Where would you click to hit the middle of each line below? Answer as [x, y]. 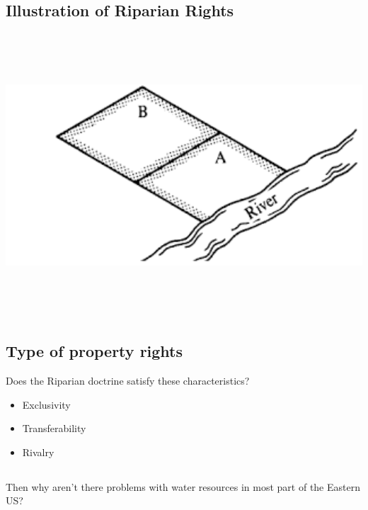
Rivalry [38, 452]
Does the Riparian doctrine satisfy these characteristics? [128, 380]
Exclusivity [46, 404]
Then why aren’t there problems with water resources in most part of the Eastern [183, 486]
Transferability [54, 428]
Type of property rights [94, 351]
